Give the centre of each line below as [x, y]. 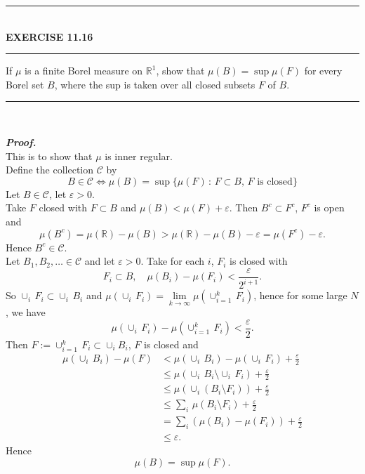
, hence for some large [300, 295]
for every [323, 71]
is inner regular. [139, 156]
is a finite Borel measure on [84, 71]
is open [329, 208]
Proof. [21, 141]
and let [100, 261]
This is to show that [49, 156]
